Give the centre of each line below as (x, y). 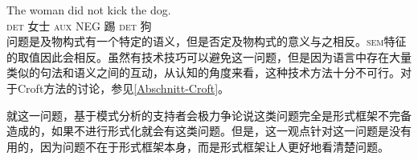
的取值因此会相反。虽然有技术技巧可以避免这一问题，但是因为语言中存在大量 (209, 56)
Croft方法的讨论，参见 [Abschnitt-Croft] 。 (123, 88)
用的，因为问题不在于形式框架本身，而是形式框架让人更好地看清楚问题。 (198, 146)
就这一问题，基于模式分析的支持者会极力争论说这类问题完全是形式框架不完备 (209, 115)
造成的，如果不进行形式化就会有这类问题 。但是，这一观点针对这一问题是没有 (209, 131)
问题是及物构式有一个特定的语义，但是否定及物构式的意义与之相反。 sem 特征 (207, 41)
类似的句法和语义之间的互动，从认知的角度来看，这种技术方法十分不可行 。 (203, 72)
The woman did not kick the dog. (89, 10)
